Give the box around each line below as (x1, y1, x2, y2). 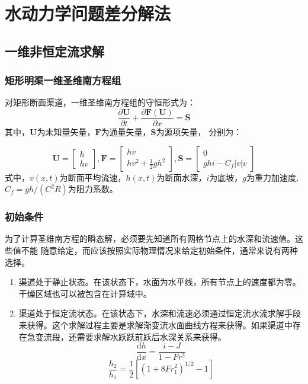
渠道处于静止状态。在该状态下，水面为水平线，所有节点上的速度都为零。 (18, 276, 301, 288)
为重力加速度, (246, 171, 299, 183)
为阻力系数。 (68, 183, 118, 195)
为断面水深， (156, 171, 207, 183)
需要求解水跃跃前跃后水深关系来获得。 (76, 330, 226, 343)
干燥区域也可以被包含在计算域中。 (18, 287, 152, 299)
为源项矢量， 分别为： (156, 126, 242, 138)
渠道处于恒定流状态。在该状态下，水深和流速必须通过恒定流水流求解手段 (18, 307, 301, 319)
